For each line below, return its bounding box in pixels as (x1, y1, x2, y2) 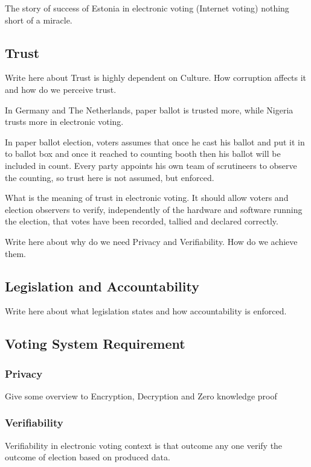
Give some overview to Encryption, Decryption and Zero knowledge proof (5, 389, 277, 402)
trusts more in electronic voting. (5, 115, 124, 128)
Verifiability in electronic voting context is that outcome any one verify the (5, 439, 283, 451)
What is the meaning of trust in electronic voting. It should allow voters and (5, 191, 289, 204)
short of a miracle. (5, 13, 72, 26)
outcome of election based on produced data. (5, 451, 170, 463)
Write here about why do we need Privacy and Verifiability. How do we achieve (5, 235, 298, 247)
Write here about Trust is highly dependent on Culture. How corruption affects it (5, 71, 307, 84)
